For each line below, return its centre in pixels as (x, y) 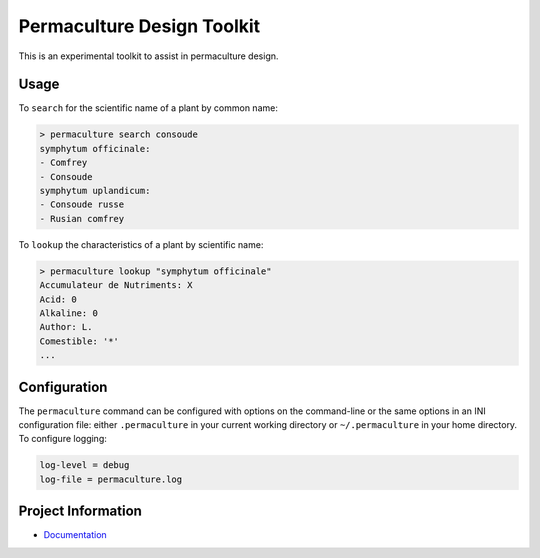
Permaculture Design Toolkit (139, 26)
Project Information (80, 511)
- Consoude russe (82, 204)
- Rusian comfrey (82, 218)
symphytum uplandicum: (95, 190)
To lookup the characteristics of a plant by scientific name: (141, 244)
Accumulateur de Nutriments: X (116, 285)
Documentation (75, 535)
